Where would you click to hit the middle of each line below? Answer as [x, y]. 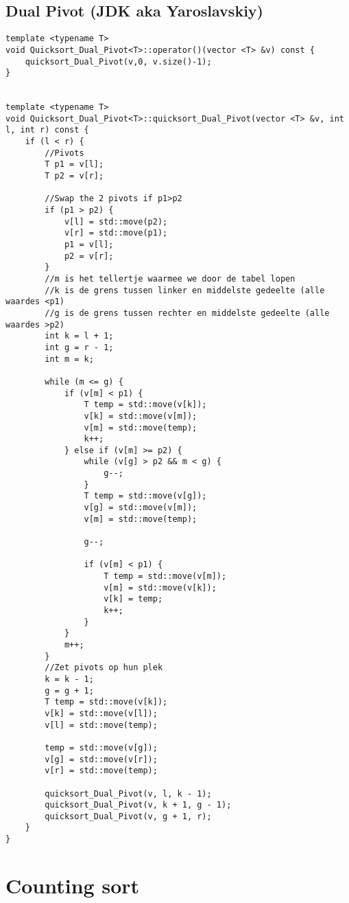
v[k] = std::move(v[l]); [101, 713]
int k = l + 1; [79, 336]
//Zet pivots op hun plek [104, 668]
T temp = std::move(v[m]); [165, 576]
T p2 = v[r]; [74, 176]
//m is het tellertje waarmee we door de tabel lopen [170, 278]
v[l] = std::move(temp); [101, 725]
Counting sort [73, 885]
